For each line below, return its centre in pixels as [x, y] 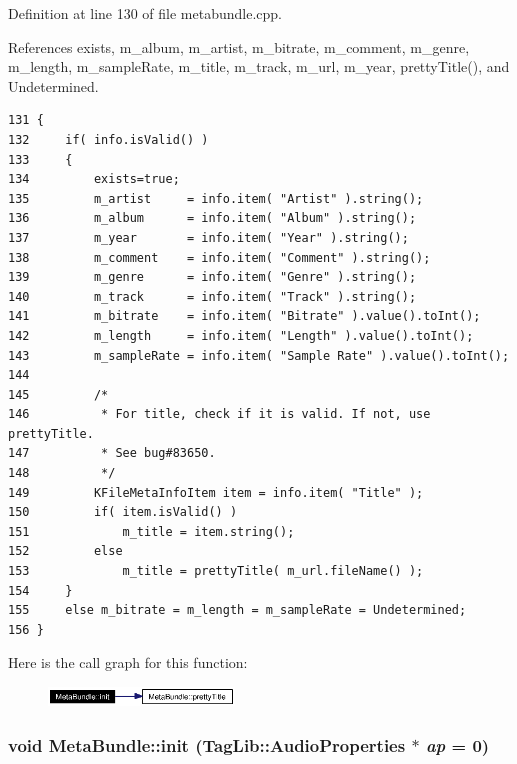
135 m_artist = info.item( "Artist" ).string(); [216, 198]
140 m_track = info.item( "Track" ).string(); [212, 296]
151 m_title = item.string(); [151, 531]
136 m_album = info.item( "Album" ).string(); [212, 218]
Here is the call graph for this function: [128, 662]
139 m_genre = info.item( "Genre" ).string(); [212, 277]
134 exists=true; [94, 179]
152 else [65, 551]
